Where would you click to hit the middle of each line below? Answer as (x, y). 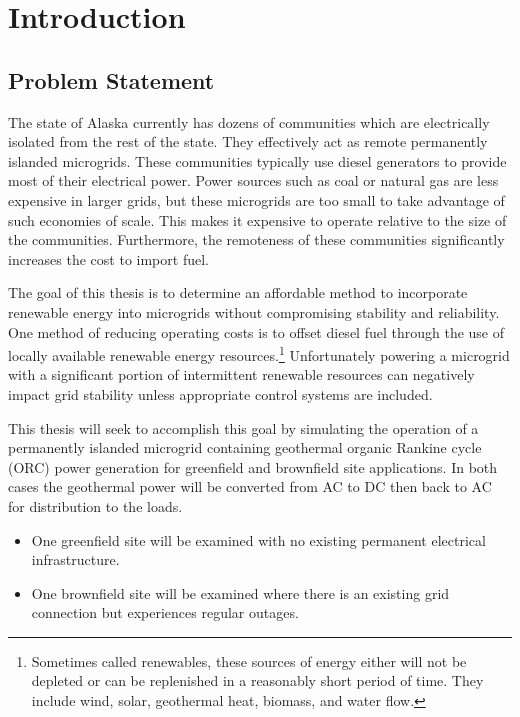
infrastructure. (75, 559)
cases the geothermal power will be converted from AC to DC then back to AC (250, 486)
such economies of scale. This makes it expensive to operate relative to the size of (257, 219)
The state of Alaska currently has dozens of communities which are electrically (249, 121)
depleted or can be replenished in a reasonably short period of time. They (257, 680)
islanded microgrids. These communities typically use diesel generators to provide (257, 160)
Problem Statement (111, 79)
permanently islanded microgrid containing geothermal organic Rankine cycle (245, 447)
